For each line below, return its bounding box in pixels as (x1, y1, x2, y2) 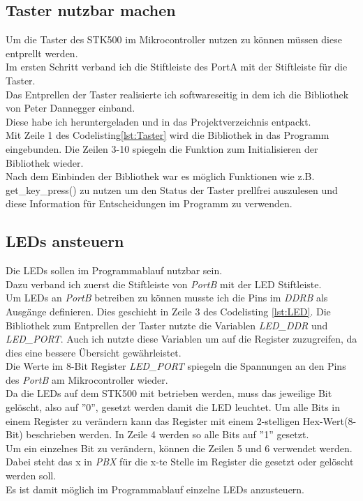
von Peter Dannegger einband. (6, 100, 135, 115)
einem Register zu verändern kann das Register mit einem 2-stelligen (6, 413, 300, 428)
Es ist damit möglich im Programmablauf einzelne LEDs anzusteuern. (6, 481, 305, 496)
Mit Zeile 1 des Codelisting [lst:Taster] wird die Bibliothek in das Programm (6, 128, 329, 142)
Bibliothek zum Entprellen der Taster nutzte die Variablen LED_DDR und (6, 317, 328, 332)
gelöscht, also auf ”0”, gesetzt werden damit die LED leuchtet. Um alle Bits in (6, 400, 340, 414)
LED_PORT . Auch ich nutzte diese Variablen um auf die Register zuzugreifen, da (6, 331, 357, 346)
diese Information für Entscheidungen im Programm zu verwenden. (6, 196, 292, 211)
